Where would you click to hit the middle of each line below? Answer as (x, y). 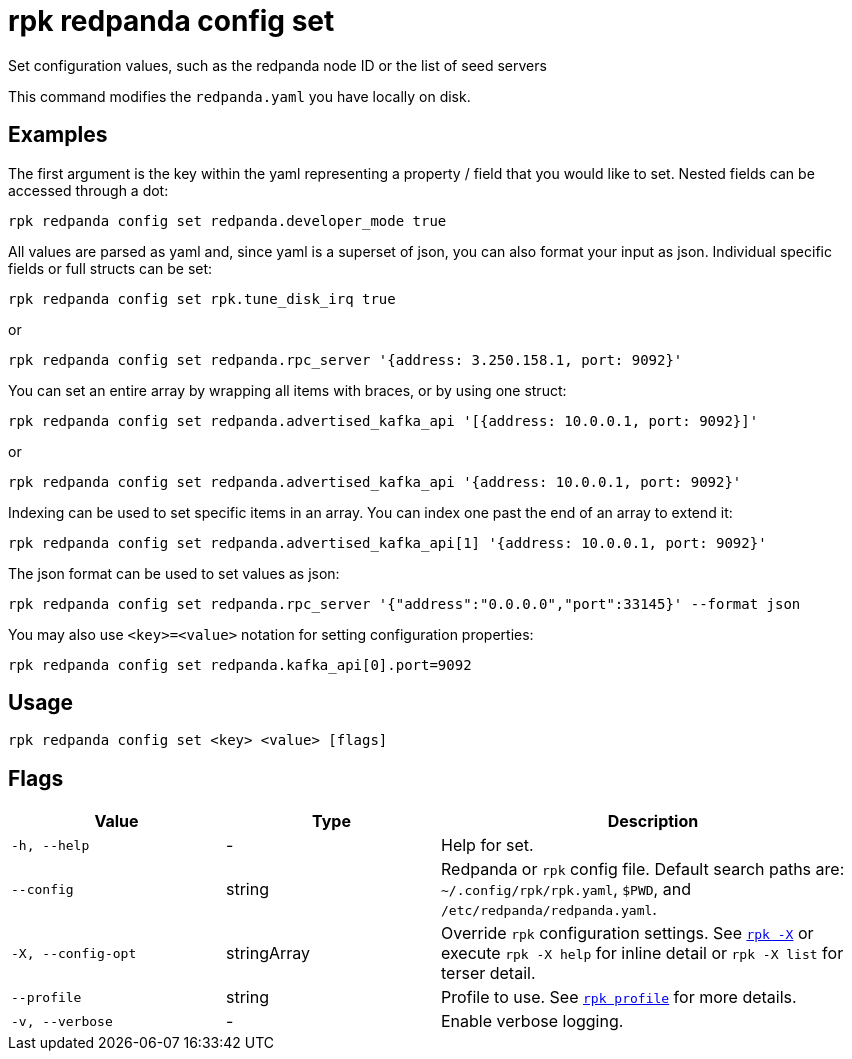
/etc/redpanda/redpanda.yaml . (549, 909)
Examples (58, 135)
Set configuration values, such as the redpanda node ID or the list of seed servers (277, 65)
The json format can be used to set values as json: (174, 573)
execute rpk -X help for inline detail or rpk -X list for (642, 953)
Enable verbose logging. (532, 1021)
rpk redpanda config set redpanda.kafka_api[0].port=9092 (240, 664)
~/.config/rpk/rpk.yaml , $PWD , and (566, 889)
